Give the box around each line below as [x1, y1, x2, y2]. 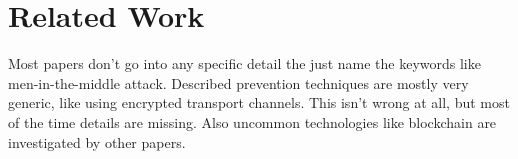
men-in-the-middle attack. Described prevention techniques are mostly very [8, 72, 469, 93]
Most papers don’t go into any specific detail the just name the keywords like [8, 53, 481, 74]
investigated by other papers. [8, 131, 186, 152]
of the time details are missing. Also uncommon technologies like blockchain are [8, 111, 497, 132]
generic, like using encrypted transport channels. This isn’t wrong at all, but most [8, 92, 510, 113]
